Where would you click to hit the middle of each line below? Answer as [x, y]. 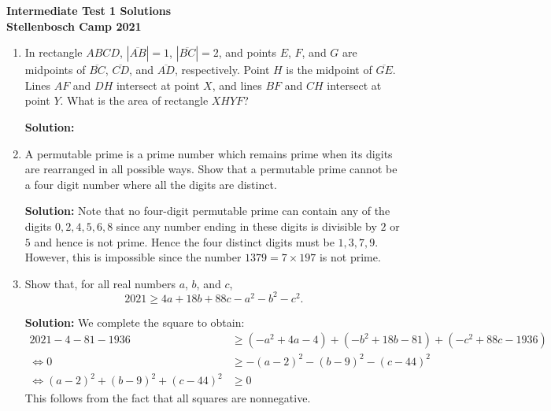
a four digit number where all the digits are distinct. [151, 184]
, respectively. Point [222, 70]
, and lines [237, 85]
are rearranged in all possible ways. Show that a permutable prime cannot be [211, 169]
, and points [247, 52]
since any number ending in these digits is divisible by [246, 226]
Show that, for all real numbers [100, 283]
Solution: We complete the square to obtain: [135, 322]
